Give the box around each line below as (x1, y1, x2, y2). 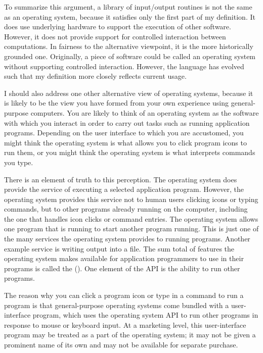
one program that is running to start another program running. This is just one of (4, 223, 259, 234)
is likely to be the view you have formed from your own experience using (4, 97, 229, 108)
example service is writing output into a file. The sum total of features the (4, 243, 235, 254)
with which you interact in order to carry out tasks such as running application (4, 117, 250, 128)
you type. (4, 157, 33, 167)
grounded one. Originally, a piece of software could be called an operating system (4, 51, 256, 61)
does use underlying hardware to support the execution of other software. (4, 21, 231, 32)
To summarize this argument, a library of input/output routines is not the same (4, 2, 252, 12)
